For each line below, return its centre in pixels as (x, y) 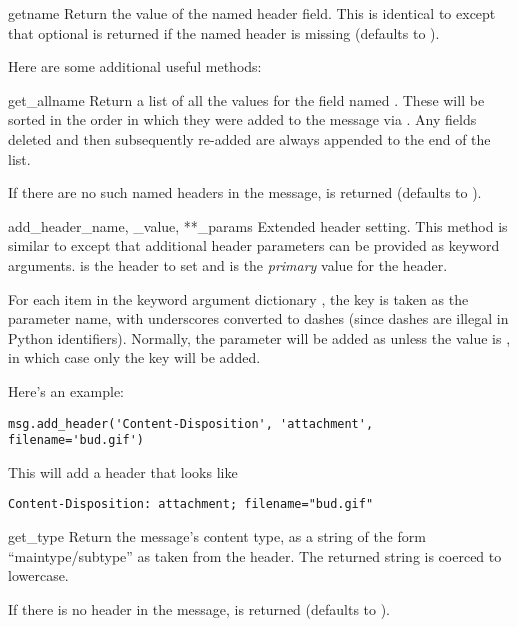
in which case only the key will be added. (134, 357)
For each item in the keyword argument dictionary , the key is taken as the (238, 298)
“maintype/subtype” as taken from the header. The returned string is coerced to (255, 555)
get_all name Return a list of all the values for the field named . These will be (246, 99)
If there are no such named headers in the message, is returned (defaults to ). (245, 192)
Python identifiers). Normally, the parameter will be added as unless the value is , (259, 337)
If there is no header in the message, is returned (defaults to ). (199, 608)
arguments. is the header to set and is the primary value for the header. (228, 264)
